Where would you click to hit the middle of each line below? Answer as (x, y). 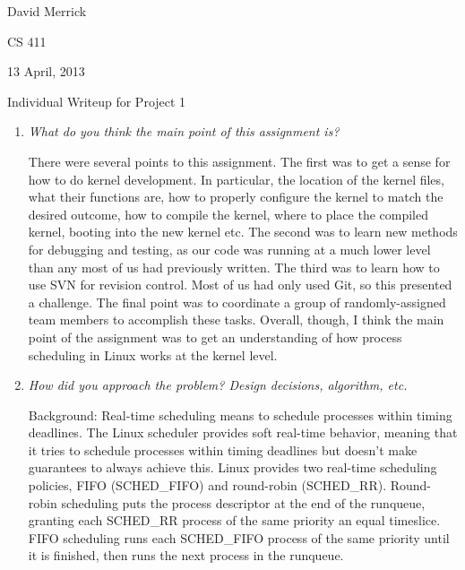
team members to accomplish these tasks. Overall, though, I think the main (236, 320)
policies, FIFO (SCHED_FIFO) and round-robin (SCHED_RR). (207, 485)
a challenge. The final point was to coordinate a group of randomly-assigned (237, 302)
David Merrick (47, 11)
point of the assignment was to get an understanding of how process (215, 337)
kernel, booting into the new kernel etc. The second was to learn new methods (243, 232)
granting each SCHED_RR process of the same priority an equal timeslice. (234, 520)
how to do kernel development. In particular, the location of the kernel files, (236, 179)
